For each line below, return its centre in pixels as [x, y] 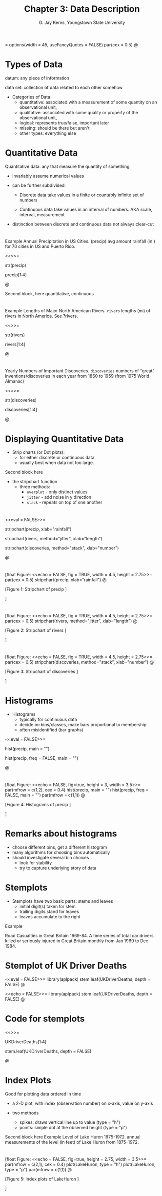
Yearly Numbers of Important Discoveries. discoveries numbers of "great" [80, 371]
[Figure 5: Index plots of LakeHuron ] [42, 1179]
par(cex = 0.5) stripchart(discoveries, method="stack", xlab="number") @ [80, 662]
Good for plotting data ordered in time [43, 1094]
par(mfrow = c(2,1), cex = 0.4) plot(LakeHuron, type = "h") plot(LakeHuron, [81, 1164]
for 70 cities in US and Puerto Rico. [40, 246]
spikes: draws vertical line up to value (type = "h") [70, 1122]
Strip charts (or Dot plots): [38, 452]
